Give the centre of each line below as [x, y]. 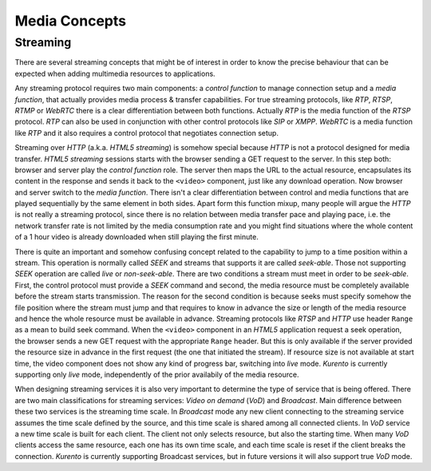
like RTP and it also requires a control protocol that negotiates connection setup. [147, 133]
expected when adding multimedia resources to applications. [115, 73]
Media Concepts [71, 21]
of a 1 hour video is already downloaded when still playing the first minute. [136, 237]
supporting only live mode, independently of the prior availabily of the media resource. [157, 374]
